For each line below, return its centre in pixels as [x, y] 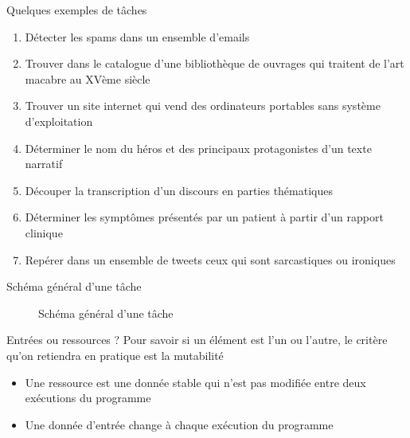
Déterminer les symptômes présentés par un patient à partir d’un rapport [204, 217]
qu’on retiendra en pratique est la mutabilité [115, 355]
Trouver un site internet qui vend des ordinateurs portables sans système [203, 106]
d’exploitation [59, 121]
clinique [44, 232]
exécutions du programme [88, 398]
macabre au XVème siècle [88, 78]
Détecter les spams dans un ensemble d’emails [137, 36]
